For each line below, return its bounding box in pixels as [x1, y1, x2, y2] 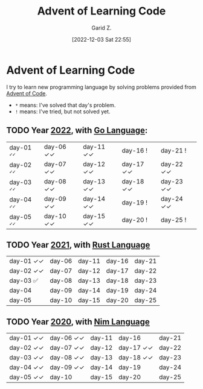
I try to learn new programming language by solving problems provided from [6, 83, 196, 90]
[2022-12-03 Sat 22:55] [71, 36, 132, 43]
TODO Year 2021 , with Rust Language [6, 239, 150, 250]
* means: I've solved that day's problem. [14, 101, 116, 109]
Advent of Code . [6, 89, 47, 97]
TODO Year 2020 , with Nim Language [6, 317, 150, 327]
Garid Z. [91, 24, 112, 31]
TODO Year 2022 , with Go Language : [6, 125, 148, 136]
